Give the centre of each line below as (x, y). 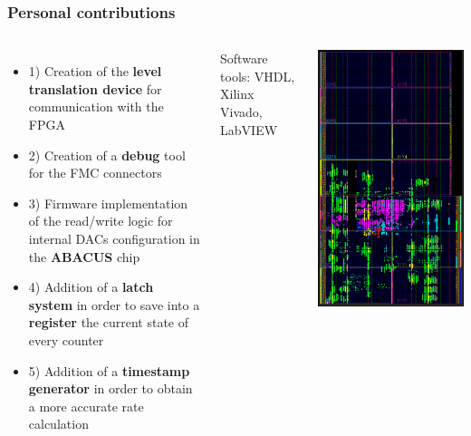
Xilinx (237, 94)
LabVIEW (249, 129)
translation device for (95, 88)
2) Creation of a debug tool (107, 155)
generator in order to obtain (111, 388)
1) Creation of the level (95, 71)
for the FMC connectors (95, 173)
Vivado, (241, 111)
